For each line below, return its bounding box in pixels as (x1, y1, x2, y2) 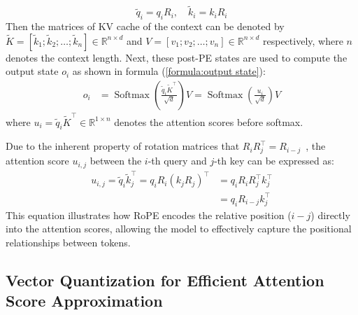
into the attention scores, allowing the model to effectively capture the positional (6, 221, 352, 236)
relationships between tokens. (6, 234, 131, 249)
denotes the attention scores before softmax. (114, 114, 303, 129)
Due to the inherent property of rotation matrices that (6, 139, 240, 153)
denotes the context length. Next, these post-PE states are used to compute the (6, 50, 348, 64)
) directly (310, 207, 350, 222)
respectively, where (263, 33, 343, 48)
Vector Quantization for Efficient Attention (6, 269, 324, 290)
